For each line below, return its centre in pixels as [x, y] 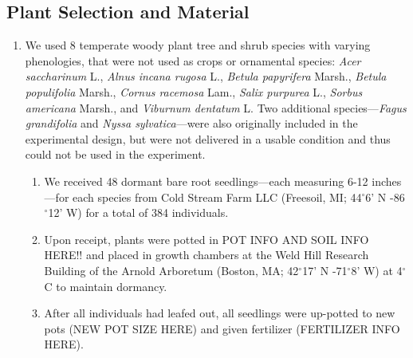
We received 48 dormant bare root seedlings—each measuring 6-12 [206, 181]
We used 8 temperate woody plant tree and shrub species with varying [198, 45]
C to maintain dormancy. [106, 286]
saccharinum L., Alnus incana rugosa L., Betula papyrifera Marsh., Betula [206, 76]
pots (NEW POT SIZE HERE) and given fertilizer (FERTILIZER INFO [222, 328]
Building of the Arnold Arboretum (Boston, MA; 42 [171, 270]
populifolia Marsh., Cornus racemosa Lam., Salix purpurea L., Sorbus [194, 91]
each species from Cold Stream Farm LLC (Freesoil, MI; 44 [217, 197]
